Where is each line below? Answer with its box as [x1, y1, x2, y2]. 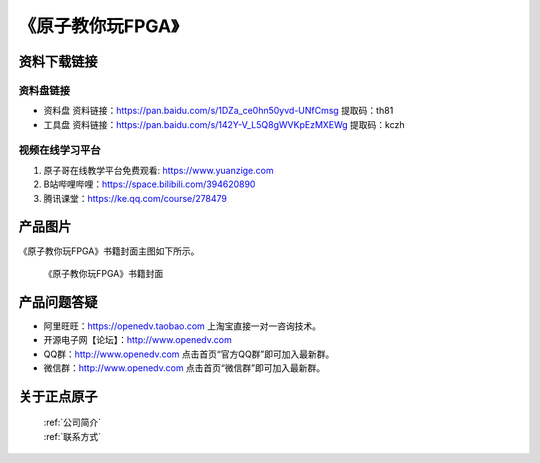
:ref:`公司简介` [43, 416, 102, 429]
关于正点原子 [18, 388, 98, 405]
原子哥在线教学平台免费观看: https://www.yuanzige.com [43, 164, 274, 176]
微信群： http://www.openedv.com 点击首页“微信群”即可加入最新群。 [43, 362, 325, 374]
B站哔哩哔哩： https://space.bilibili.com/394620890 [43, 178, 256, 190]
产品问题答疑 [18, 293, 98, 310]
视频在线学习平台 [18, 143, 101, 157]
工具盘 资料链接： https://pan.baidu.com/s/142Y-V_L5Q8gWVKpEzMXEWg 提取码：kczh [43, 118, 405, 130]
